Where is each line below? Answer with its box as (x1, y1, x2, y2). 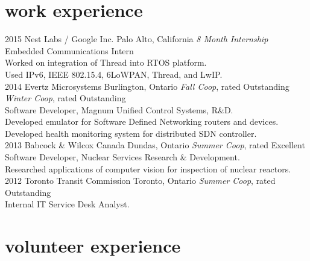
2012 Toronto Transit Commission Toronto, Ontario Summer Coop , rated (5, 174, 276, 187)
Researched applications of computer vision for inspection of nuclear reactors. (5, 162, 291, 175)
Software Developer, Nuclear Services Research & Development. (5, 151, 240, 163)
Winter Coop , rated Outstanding (5, 92, 126, 104)
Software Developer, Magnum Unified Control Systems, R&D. (5, 103, 233, 116)
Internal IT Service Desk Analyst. (5, 198, 130, 210)
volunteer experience (5, 233, 181, 258)
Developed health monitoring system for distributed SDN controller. (5, 127, 257, 139)
